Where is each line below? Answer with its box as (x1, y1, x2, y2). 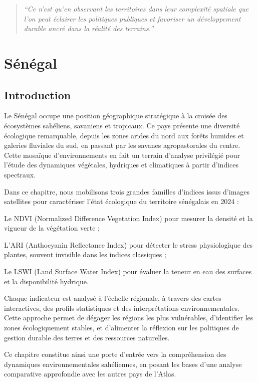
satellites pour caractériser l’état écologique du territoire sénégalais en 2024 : (4, 196, 239, 207)
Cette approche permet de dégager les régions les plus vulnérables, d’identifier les (4, 312, 253, 323)
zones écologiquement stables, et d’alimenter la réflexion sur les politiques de (4, 322, 239, 333)
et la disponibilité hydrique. (4, 276, 89, 286)
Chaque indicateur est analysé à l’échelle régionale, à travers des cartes (4, 293, 221, 303)
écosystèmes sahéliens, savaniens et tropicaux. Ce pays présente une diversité (4, 120, 240, 130)
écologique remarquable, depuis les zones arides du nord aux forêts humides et (4, 130, 244, 140)
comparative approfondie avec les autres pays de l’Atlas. (4, 368, 176, 379)
